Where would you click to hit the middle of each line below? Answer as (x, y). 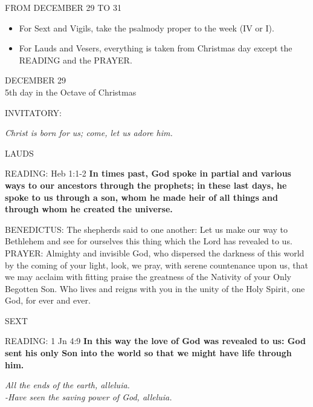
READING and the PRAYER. (76, 60)
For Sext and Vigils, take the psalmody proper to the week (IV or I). (147, 28)
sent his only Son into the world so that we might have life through (148, 353)
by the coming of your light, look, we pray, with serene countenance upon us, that (156, 265)
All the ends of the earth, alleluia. (67, 385)
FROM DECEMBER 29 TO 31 (63, 7)
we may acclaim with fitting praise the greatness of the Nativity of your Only (148, 277)
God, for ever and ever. (48, 300)
